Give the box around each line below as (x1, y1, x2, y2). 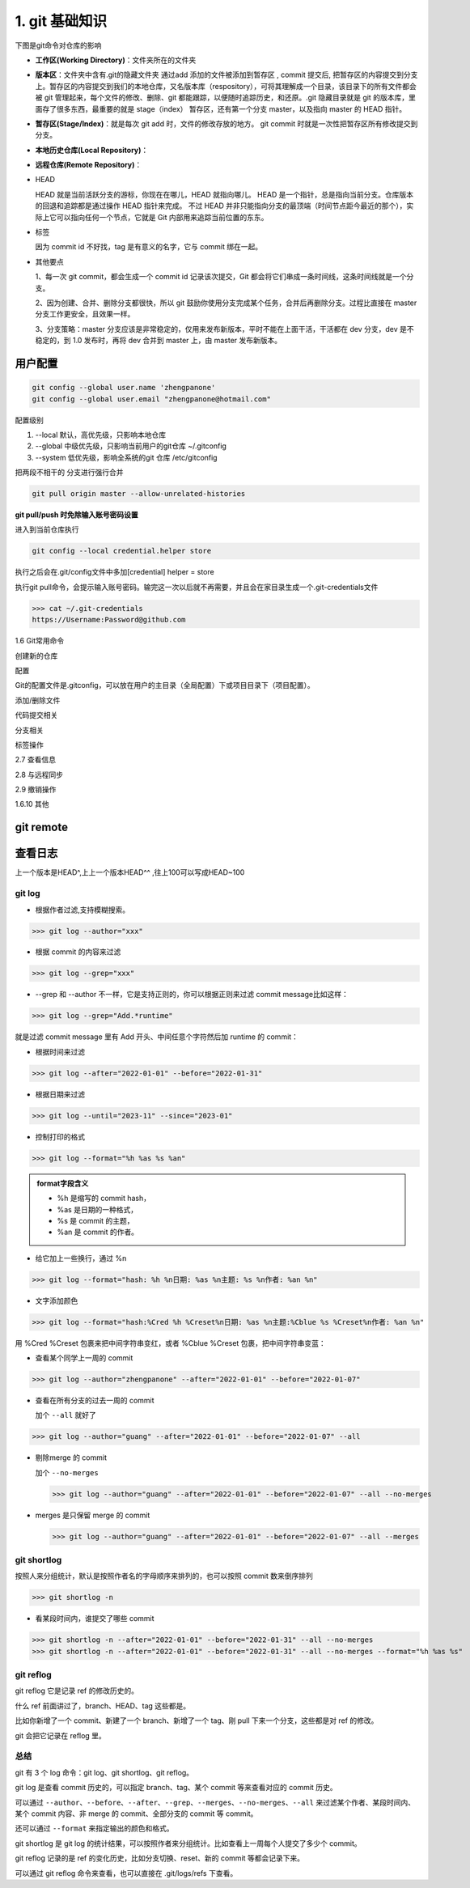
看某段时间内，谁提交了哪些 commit (35, 1614, 155, 1623)
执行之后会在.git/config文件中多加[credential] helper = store (15, 567, 214, 577)
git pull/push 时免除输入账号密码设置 (15, 510, 139, 520)
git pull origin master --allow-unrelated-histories (32, 490, 246, 499)
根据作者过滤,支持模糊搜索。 (35, 905, 130, 914)
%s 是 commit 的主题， (57, 1216, 134, 1225)
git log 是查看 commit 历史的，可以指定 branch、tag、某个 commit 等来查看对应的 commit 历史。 (15, 1783, 337, 1793)
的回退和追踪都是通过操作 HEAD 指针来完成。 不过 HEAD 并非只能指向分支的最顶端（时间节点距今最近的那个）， (35, 201, 407, 210)
